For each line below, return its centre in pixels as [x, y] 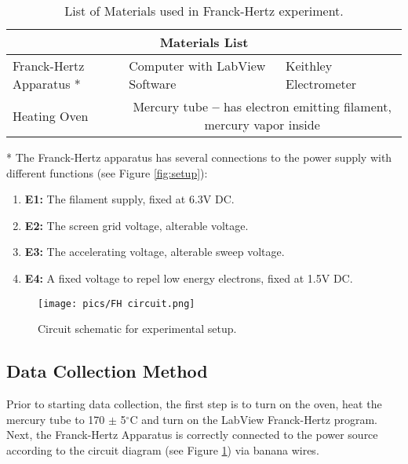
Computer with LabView [197, 66]
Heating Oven [51, 115]
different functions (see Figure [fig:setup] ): [107, 172]
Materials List [204, 42]
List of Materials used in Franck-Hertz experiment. [204, 11]
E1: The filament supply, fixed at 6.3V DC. [129, 199]
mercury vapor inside [262, 124]
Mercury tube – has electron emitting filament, [262, 106]
